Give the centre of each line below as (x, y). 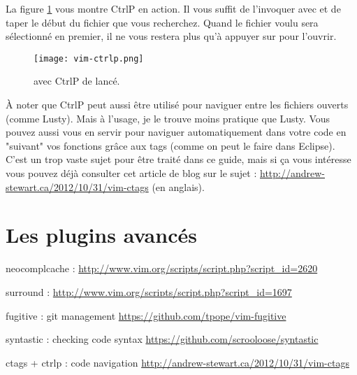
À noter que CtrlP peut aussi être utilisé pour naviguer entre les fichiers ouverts (177, 105)
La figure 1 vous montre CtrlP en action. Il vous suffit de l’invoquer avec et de (173, 8)
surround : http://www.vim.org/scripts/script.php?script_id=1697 (149, 291)
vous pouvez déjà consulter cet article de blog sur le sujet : (131, 173)
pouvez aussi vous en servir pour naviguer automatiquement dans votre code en (176, 132)
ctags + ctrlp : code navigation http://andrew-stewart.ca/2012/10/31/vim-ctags (177, 362)
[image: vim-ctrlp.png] (89, 58)
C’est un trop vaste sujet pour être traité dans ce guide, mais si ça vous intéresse (178, 159)
